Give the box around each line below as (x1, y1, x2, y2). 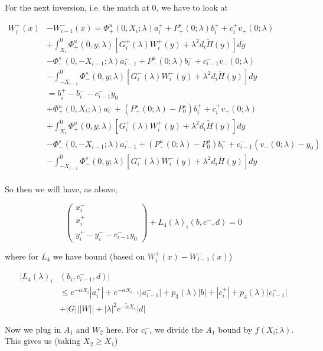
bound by (218, 323, 253, 335)
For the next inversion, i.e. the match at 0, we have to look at (5, 1, 228, 13)
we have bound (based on (53, 250, 145, 262)
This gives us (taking (5, 334, 81, 347)
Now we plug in (5, 323, 61, 335)
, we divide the (149, 323, 203, 335)
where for (5, 250, 39, 262)
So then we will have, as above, (5, 183, 118, 195)
